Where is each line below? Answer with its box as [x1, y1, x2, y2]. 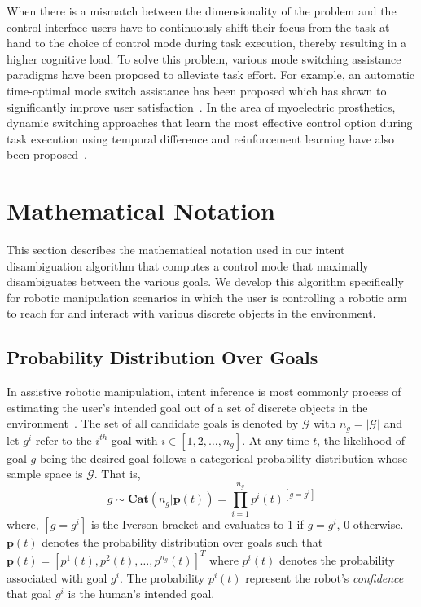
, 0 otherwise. [336, 515, 404, 532]
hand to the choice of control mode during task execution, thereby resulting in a [7, 34, 407, 51]
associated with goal [7, 569, 107, 586]
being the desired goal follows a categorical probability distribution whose [39, 449, 408, 466]
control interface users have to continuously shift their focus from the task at [7, 18, 390, 35]
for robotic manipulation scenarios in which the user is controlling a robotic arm [7, 288, 407, 306]
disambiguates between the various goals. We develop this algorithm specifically [7, 273, 404, 290]
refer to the [35, 431, 92, 448]
